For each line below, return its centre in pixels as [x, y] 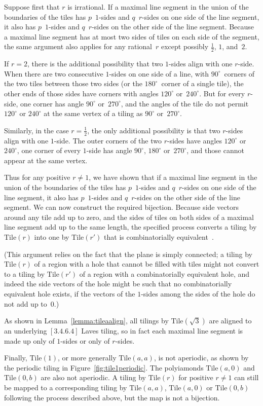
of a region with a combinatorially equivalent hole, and [164, 273]
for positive [196, 377]
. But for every [222, 93]
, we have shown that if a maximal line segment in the [173, 177]
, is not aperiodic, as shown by [201, 358]
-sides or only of [85, 340]
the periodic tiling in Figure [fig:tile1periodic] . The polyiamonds [104, 367]
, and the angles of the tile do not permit [185, 103]
